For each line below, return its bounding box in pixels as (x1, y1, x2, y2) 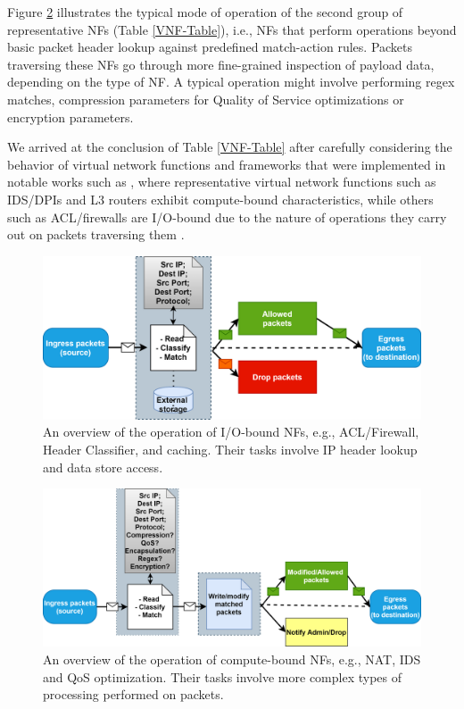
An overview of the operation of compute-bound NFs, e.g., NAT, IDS (43, 649, 421, 668)
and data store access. (43, 457, 163, 476)
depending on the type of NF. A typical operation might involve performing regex (7, 72, 455, 91)
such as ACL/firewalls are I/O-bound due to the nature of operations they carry (7, 207, 447, 226)
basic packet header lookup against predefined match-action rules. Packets (7, 38, 413, 56)
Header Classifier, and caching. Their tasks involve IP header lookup (43, 439, 418, 458)
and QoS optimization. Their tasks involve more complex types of (43, 667, 402, 686)
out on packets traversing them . (7, 225, 185, 244)
